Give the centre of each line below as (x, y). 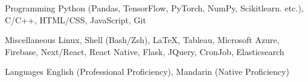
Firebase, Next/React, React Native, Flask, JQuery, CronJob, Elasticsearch (145, 51)
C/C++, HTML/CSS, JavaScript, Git (75, 19)
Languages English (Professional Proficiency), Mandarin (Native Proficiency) (147, 72)
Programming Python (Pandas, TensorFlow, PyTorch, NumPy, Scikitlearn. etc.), (154, 8)
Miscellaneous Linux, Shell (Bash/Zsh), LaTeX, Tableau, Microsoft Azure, (142, 40)
